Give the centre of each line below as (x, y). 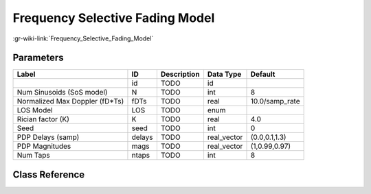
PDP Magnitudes (44, 146)
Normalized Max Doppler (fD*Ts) (70, 101)
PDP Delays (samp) (48, 137)
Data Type (224, 74)
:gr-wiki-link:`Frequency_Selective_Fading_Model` (83, 38)
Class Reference (49, 174)
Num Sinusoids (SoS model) (62, 93)
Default (263, 74)
